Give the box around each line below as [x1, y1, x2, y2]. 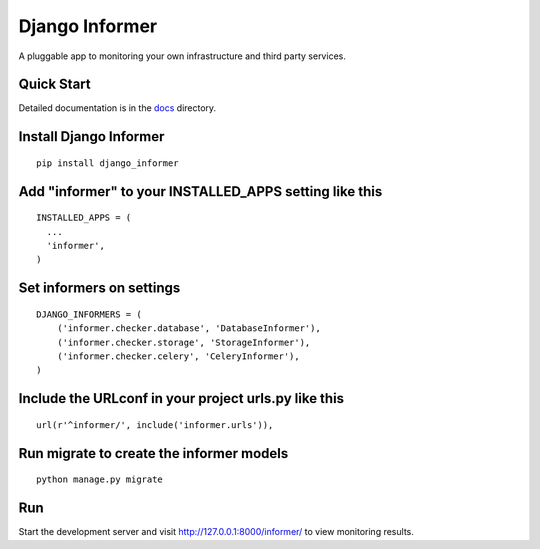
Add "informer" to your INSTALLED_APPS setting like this [18, 183, 383, 200]
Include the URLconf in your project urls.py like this [18, 390, 345, 407]
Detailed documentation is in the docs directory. [18, 102, 217, 114]
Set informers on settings [18, 280, 181, 297]
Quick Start [18, 76, 91, 93]
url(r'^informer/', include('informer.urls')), [36, 419, 274, 430]
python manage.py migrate [36, 474, 164, 485]
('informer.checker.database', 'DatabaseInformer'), [56, 323, 322, 334]
